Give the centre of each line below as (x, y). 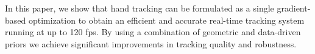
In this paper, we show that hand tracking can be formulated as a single (140, 8)
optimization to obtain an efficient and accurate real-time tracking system (166, 20)
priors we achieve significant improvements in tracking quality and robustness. (151, 43)
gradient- (294, 8)
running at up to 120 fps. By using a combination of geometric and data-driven (153, 32)
